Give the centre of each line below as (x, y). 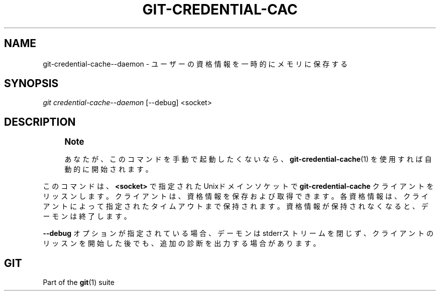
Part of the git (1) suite (79, 282)
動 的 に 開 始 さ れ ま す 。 (108, 169)
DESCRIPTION (40, 122)
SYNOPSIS (31, 84)
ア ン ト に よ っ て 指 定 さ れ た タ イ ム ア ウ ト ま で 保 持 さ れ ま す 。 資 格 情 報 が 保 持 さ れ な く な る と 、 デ (236, 206)
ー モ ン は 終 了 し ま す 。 (87, 216)
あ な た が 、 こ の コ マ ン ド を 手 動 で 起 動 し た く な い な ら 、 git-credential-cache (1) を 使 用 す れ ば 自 (248, 159)
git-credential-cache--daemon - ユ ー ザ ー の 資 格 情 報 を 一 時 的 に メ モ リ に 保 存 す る (195, 64)
